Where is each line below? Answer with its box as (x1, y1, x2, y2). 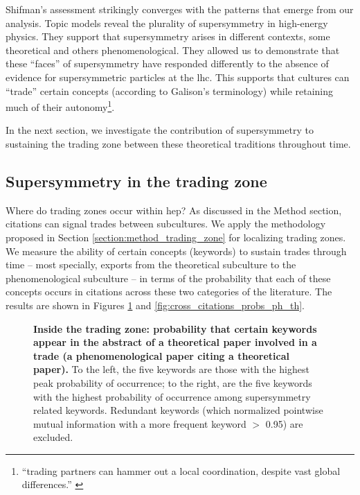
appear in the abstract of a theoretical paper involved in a (33, 335, 317, 349)
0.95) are (265, 416, 303, 431)
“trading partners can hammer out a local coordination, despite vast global (21, 463, 341, 478)
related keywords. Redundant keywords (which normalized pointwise (33, 403, 323, 417)
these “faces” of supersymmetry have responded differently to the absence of (6, 56, 329, 71)
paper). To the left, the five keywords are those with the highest (33, 362, 309, 376)
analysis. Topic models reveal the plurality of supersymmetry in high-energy (6, 15, 328, 30)
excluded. (33, 430, 73, 444)
